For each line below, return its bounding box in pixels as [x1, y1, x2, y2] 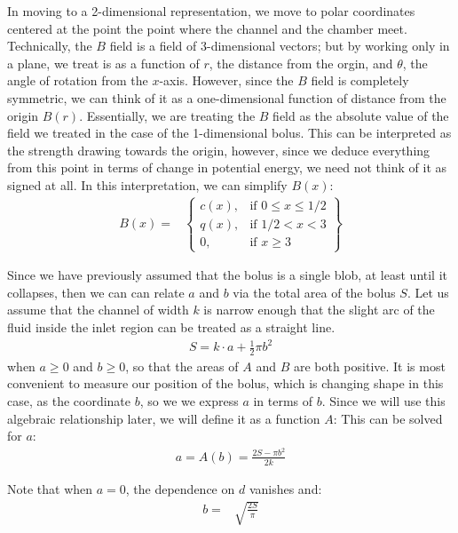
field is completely [311, 71, 409, 90]
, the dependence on [125, 479, 235, 497]
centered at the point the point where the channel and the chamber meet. [7, 19, 407, 37]
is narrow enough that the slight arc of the [203, 300, 435, 319]
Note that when [7, 479, 93, 497]
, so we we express [139, 392, 239, 410]
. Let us [407, 282, 449, 301]
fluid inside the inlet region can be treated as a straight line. [7, 317, 336, 336]
